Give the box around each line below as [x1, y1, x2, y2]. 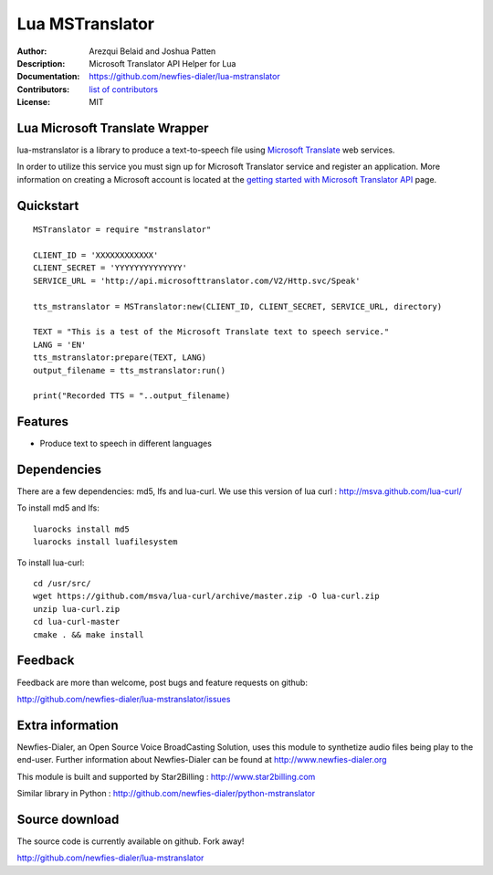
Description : [16, 58, 66, 69]
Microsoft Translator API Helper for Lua [89, 58, 236, 69]
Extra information [16, 717, 119, 733]
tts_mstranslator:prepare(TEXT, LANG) [33, 353, 207, 363]
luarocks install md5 [33, 523, 130, 534]
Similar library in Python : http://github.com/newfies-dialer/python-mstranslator [16, 787, 316, 798]
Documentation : [16, 71, 80, 82]
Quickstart [16, 197, 79, 214]
